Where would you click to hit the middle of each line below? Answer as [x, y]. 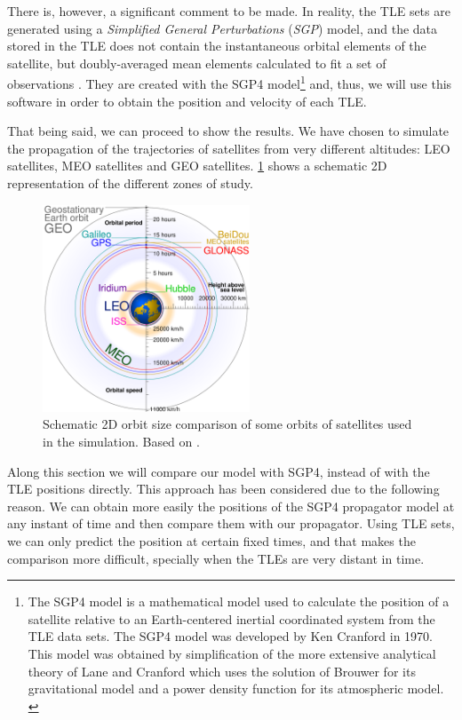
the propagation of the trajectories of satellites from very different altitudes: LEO [229, 148]
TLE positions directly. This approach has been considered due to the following [223, 489]
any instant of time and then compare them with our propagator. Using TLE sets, [231, 523]
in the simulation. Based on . [121, 441]
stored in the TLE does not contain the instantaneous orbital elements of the [217, 46]
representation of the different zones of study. [130, 183]
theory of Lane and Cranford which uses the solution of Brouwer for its [222, 671]
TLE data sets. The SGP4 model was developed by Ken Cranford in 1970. [231, 636]
